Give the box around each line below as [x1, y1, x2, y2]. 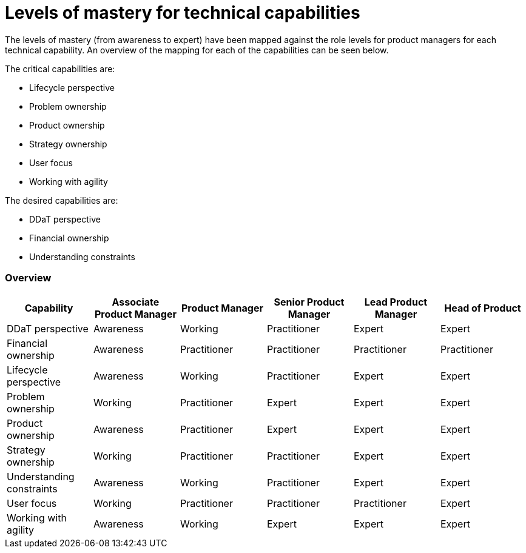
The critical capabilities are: [5, 63, 115, 74]
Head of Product [444, 301, 521, 314]
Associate [112, 295, 160, 308]
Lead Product [364, 295, 428, 308]
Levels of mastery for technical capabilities [5, 2, 360, 23]
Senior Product [274, 295, 345, 308]
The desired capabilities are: [5, 195, 118, 206]
